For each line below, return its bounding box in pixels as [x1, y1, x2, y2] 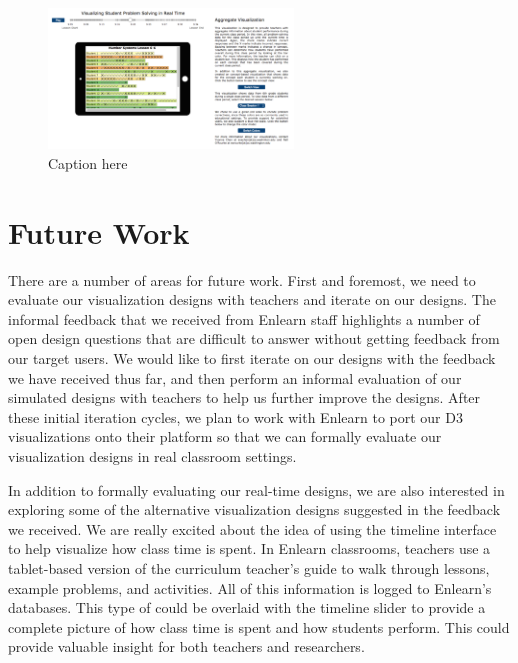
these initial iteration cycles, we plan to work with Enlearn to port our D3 [8, 406, 463, 427]
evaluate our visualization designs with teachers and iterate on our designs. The [8, 289, 496, 310]
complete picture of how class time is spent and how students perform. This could [8, 616, 510, 637]
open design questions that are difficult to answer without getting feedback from [8, 328, 500, 349]
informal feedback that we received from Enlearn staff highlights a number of [8, 308, 480, 329]
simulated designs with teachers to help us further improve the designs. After [8, 387, 481, 408]
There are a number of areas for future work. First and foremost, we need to [8, 269, 476, 290]
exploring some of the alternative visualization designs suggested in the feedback [8, 499, 501, 520]
